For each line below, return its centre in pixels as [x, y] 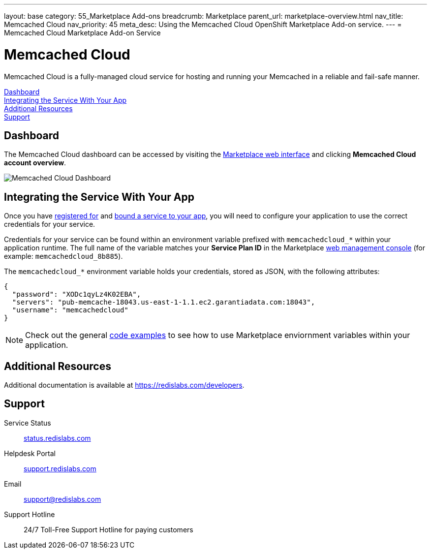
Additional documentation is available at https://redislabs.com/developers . [124, 385]
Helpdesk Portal [30, 453]
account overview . [35, 163]
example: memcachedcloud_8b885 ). [63, 256]
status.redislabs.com [57, 438]
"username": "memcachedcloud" [70, 310]
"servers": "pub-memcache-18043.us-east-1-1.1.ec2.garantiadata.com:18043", [164, 302]
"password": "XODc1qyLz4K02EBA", [77, 294]
